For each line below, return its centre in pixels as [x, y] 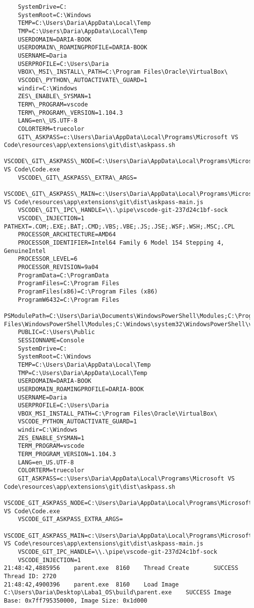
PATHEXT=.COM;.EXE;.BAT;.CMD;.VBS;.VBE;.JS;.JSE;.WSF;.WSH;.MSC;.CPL [119, 226]
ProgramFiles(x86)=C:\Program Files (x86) [88, 291]
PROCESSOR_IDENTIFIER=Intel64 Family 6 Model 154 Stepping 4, [121, 243]
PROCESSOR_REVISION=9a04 [58, 267]
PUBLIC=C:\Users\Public [56, 332]
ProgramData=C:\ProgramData [63, 275]
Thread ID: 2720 [30, 576]
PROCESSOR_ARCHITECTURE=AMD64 [67, 235]
